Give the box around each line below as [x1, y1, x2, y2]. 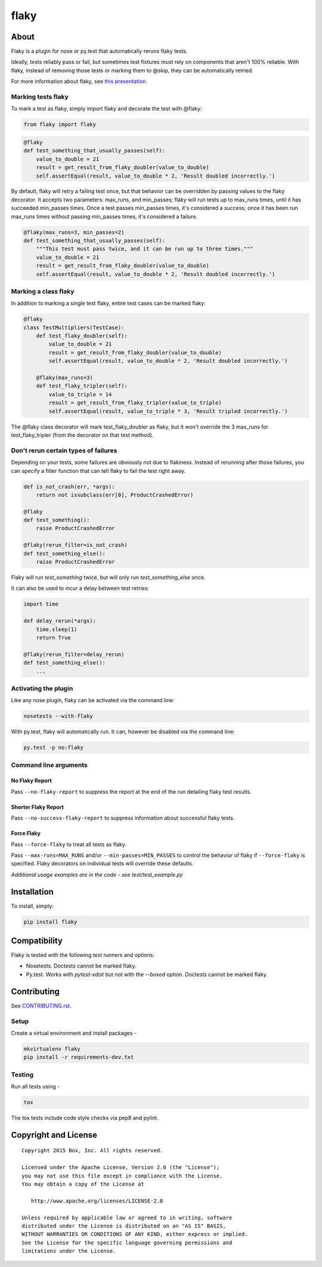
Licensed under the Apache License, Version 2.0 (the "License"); [21, 1164, 220, 1171]
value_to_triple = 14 [48, 391, 112, 397]
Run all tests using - [11, 1083, 60, 1090]
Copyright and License [11, 1130, 98, 1140]
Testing [11, 1070, 34, 1079]
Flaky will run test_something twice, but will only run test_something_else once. [11, 574, 206, 581]
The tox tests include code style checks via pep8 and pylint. [11, 1114, 159, 1121]
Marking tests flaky [11, 93, 69, 101]
